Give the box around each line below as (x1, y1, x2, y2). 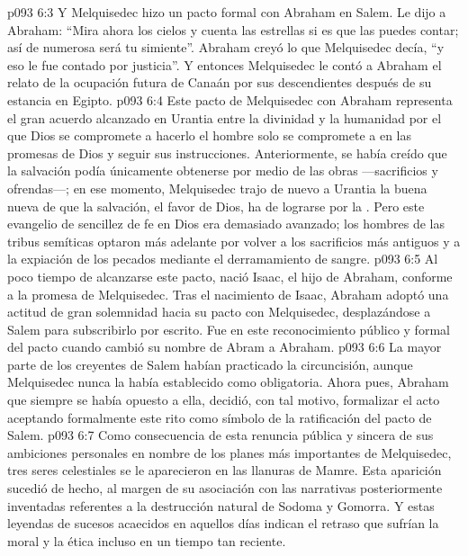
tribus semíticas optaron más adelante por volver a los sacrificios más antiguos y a (7, 231, 461, 250)
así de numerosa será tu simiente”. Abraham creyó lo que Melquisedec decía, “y (7, 38, 445, 57)
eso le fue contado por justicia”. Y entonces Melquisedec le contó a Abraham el (7, 55, 442, 74)
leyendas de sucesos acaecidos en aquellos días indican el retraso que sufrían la (7, 514, 439, 533)
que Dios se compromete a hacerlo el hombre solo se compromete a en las (7, 126, 412, 145)
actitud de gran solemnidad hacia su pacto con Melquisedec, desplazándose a (7, 302, 431, 321)
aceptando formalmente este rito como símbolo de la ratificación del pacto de (7, 408, 432, 426)
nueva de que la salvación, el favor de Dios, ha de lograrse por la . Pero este (7, 196, 425, 215)
